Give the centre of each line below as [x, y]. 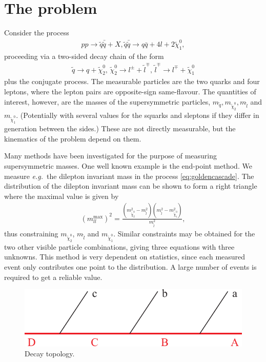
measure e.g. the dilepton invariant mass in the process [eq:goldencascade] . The [129, 176]
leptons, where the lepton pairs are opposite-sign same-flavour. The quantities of [130, 91]
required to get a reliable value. [53, 277]
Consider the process [37, 33]
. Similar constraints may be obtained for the [184, 233]
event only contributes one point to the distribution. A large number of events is [130, 267]
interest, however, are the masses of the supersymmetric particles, [107, 101]
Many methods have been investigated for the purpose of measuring [110, 156]
